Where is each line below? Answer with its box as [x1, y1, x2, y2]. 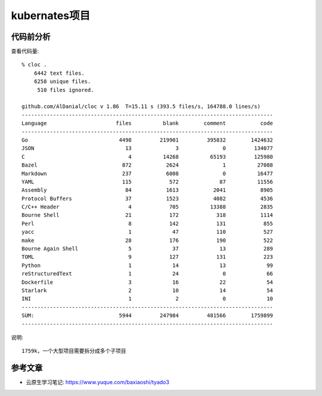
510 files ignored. [37, 87, 94, 93]
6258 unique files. [33, 78, 91, 85]
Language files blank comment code [21, 120, 274, 127]
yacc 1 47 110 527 [21, 229, 274, 235]
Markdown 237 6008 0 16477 [21, 170, 274, 177]
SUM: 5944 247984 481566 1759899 [21, 312, 274, 319]
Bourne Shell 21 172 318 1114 [21, 212, 274, 219]
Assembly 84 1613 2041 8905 [21, 187, 274, 194]
